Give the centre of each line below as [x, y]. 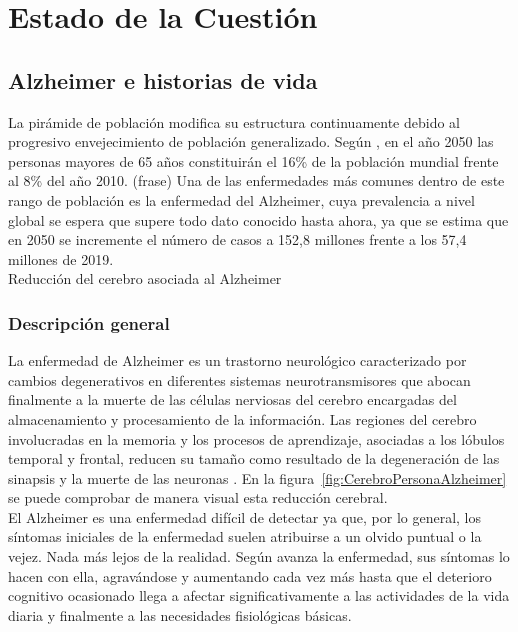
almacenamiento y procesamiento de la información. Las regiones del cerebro [242, 418]
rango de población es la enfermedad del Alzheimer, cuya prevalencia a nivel [241, 199]
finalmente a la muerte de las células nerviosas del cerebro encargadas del [232, 399]
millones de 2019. [61, 258]
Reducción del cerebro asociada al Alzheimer [145, 278]
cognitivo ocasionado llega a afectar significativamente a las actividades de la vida [259, 595]
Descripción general [89, 322]
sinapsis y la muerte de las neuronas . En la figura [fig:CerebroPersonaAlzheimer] [257, 477]
